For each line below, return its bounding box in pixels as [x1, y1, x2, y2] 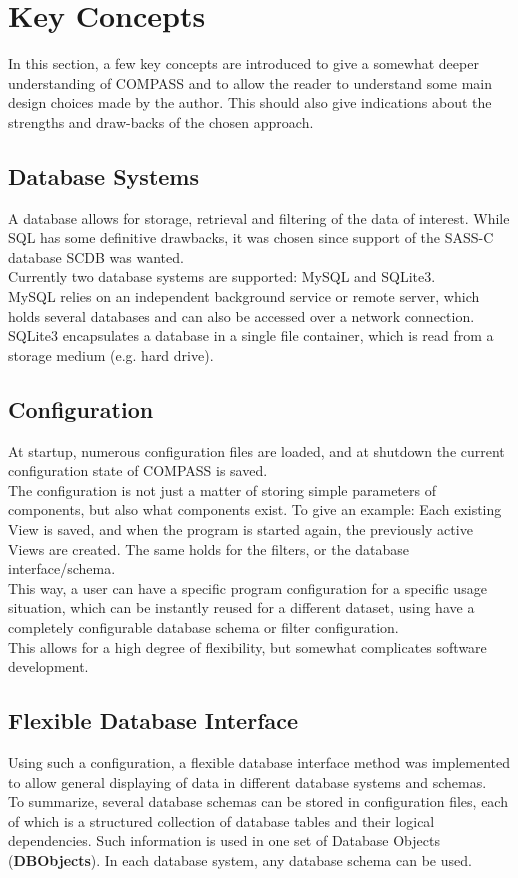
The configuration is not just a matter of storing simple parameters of [8, 479, 436, 500]
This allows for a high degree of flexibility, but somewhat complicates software [8, 636, 487, 657]
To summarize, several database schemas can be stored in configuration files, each [8, 791, 508, 812]
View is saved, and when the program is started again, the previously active [8, 519, 473, 540]
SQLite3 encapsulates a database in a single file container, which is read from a [8, 325, 494, 346]
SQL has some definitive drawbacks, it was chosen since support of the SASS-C [8, 227, 494, 248]
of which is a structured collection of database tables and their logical [8, 810, 435, 831]
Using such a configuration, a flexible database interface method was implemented [8, 751, 511, 772]
